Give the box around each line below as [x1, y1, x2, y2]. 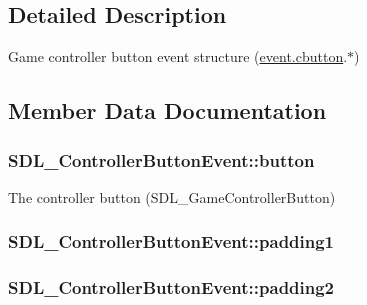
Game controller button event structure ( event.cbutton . [8, 46, 348, 67]
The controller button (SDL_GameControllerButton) [8, 186, 336, 207]
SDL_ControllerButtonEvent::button [8, 147, 315, 172]
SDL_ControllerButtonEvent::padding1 [8, 229, 335, 254]
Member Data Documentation [8, 95, 327, 126]
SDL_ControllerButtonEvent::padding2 [8, 275, 335, 300]
